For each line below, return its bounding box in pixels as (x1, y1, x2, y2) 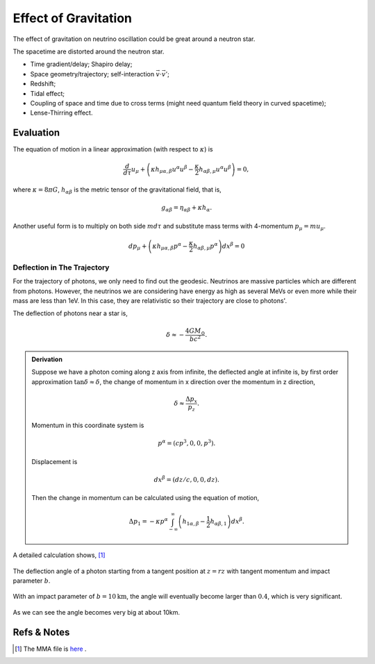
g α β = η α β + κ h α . (160, 204, 212, 213)
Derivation (31, 355, 62, 363)
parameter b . (12, 576, 51, 585)
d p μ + (128, 242, 147, 251)
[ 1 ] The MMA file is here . (15, 645, 87, 653)
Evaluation (12, 127, 60, 139)
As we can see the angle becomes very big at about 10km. (12, 608, 181, 616)
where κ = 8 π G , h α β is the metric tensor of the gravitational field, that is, (12, 185, 222, 195)
